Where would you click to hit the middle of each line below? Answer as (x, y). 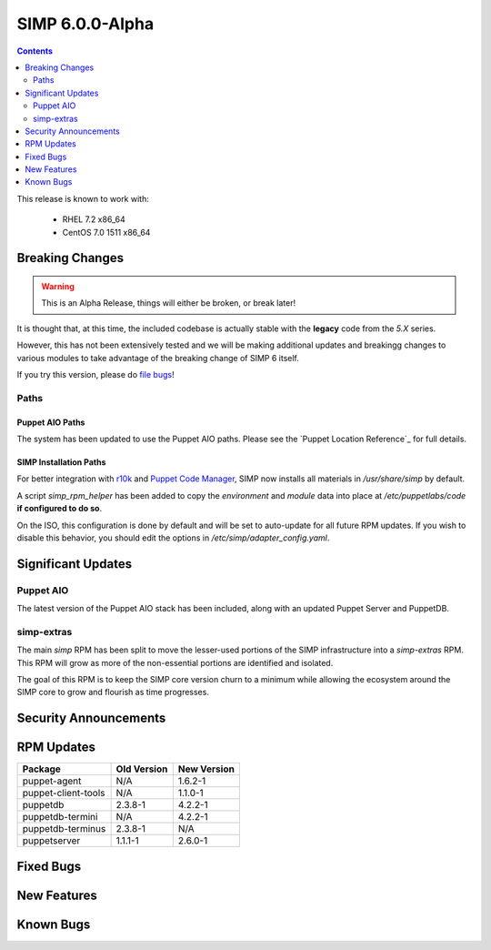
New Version (206, 769)
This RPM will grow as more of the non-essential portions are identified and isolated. (175, 662)
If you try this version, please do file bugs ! (95, 374)
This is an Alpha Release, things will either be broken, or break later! (168, 303)
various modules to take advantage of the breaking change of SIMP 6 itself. (158, 358)
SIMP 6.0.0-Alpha (85, 24)
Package (41, 769)
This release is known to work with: (83, 198)
